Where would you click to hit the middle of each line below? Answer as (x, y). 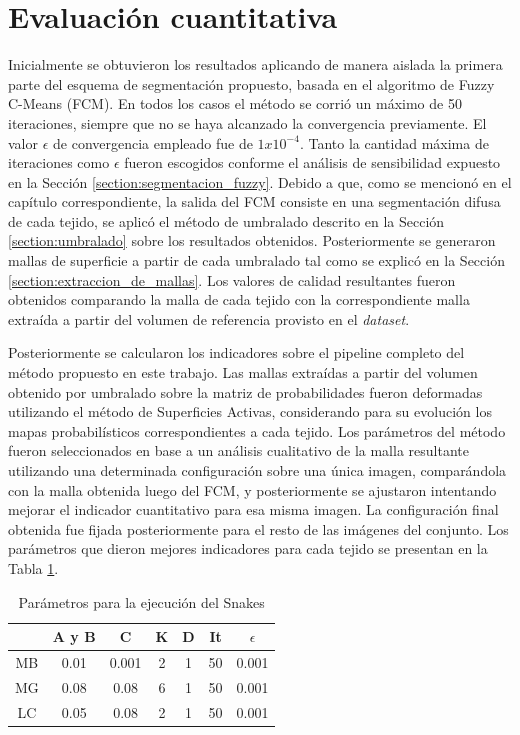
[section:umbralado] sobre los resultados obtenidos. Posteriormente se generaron (252, 240)
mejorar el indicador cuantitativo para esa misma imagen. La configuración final (253, 509)
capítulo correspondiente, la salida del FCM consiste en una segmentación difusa (254, 201)
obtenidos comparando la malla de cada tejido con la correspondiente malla (239, 299)
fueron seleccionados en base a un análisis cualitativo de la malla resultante (238, 450)
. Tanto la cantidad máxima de (394, 142)
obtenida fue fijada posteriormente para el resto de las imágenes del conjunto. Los (258, 528)
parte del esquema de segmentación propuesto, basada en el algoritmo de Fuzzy (251, 83)
